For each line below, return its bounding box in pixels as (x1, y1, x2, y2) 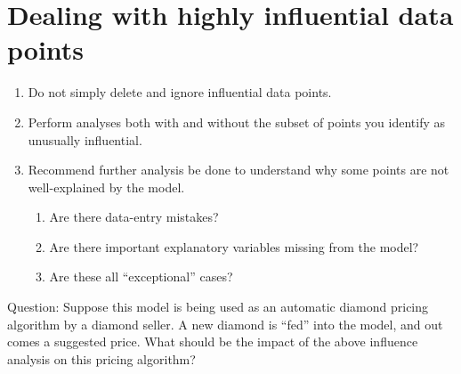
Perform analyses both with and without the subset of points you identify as (28, 112, 446, 131)
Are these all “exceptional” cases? (49, 267, 233, 286)
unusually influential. (28, 130, 142, 149)
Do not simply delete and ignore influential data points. (28, 83, 332, 102)
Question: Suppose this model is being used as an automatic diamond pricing (7, 297, 429, 316)
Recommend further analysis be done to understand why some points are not (28, 160, 449, 179)
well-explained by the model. (28, 177, 185, 196)
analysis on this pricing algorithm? (7, 349, 196, 368)
